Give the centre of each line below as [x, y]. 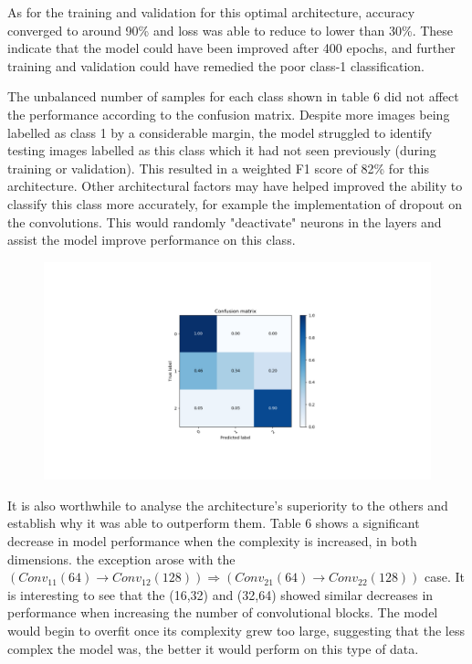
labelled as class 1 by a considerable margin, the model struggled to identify [220, 132]
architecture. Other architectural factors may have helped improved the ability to [235, 186]
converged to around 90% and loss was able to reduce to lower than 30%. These [231, 30]
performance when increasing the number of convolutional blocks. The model [223, 612]
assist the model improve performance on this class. [152, 240]
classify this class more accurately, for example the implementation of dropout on [235, 203]
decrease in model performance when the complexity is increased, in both [212, 541]
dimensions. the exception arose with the [121, 559]
